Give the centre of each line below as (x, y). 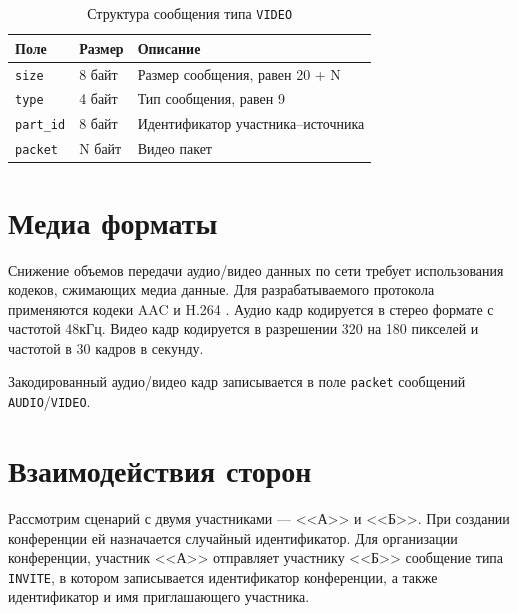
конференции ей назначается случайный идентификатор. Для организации (233, 537)
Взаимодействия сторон (160, 469)
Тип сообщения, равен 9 (211, 98)
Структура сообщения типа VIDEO (190, 13)
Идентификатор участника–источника (251, 123)
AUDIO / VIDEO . (49, 401)
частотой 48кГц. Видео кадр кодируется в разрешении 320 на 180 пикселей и (243, 328)
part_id (40, 125)
